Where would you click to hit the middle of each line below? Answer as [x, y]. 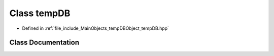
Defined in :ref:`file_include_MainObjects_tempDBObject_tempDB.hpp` [96, 28]
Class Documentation [44, 43]
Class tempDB [40, 13]
